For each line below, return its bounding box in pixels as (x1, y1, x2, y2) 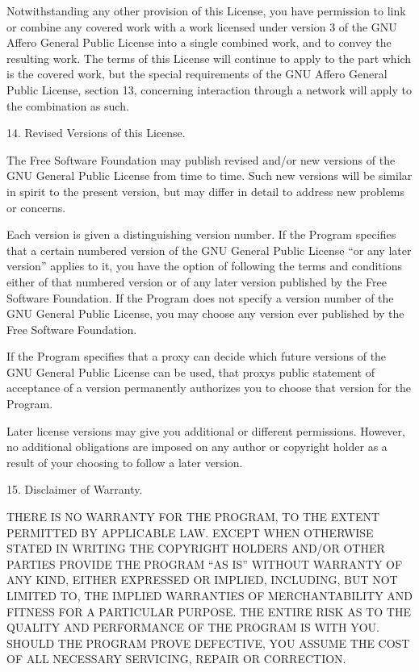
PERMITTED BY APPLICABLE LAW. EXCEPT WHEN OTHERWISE (6, 524, 374, 541)
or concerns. (6, 198, 66, 215)
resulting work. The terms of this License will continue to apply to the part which (6, 49, 412, 66)
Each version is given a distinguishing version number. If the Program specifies (6, 226, 396, 243)
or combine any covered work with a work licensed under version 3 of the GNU (6, 18, 397, 35)
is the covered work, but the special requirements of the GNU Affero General (6, 65, 388, 82)
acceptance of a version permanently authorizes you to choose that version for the (6, 379, 411, 396)
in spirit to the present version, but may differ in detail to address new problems (6, 182, 405, 199)
